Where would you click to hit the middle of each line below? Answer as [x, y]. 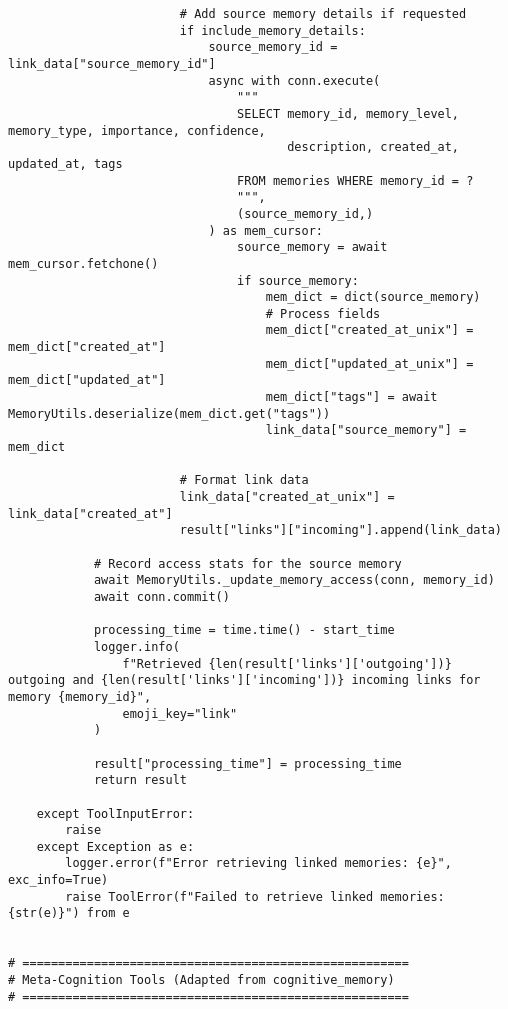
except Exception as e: [115, 846]
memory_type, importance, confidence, [137, 130]
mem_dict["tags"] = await [351, 397]
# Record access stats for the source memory [247, 563]
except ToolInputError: [115, 813]
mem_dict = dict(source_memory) [373, 297]
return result [140, 780]
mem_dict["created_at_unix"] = [369, 330]
